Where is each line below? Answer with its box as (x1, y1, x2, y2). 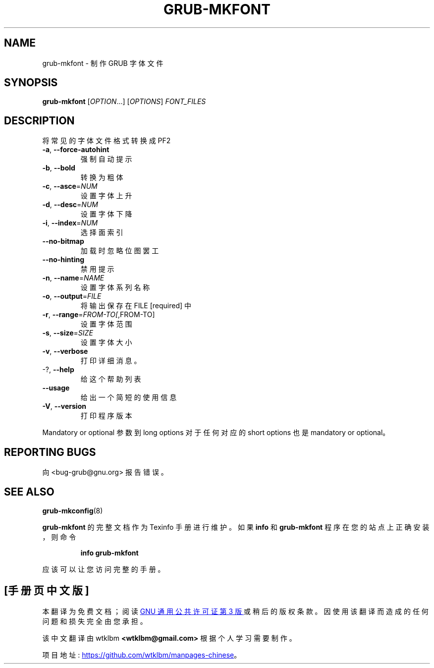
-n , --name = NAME (42, 274, 105, 282)
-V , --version (42, 402, 86, 411)
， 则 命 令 (42, 532, 76, 541)
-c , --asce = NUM (42, 182, 98, 191)
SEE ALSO (4, 485, 54, 498)
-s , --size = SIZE (42, 329, 93, 337)
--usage (42, 384, 70, 392)
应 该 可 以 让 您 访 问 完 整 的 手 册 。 (42, 564, 165, 573)
